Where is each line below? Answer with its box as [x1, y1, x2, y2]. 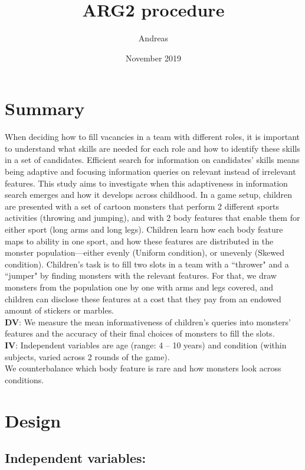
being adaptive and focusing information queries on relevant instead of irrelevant [5, 165, 296, 178]
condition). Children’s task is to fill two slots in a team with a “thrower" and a [5, 257, 289, 270]
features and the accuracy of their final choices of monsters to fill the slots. [5, 327, 275, 340]
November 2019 [125, 51, 182, 64]
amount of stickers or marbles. [5, 304, 114, 316]
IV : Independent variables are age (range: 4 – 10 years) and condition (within [5, 338, 287, 351]
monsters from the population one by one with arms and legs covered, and [5, 280, 274, 293]
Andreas [138, 32, 169, 44]
